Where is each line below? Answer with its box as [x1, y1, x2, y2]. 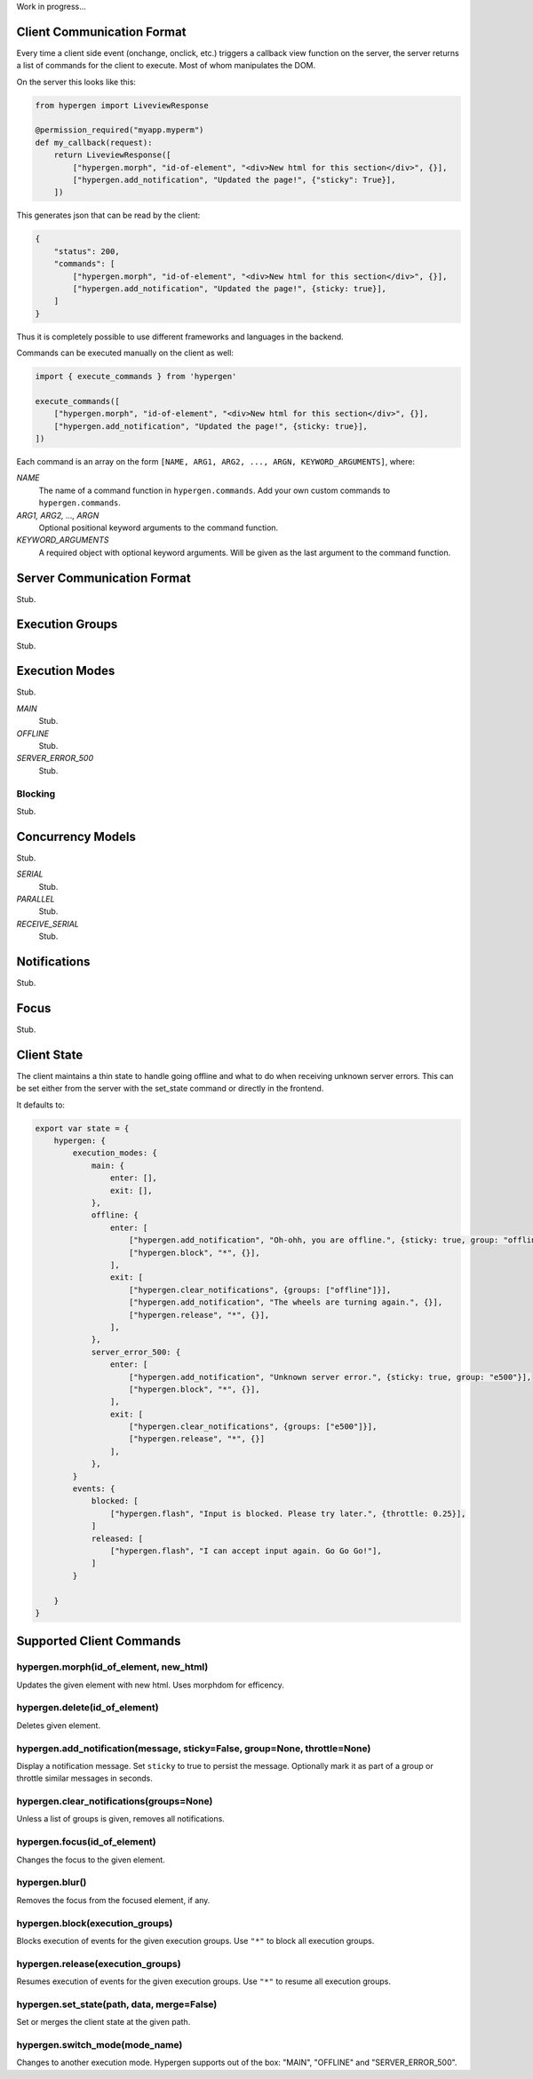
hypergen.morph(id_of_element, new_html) [16, 1661, 209, 1673]
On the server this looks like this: [16, 76, 137, 87]
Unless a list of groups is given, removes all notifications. [16, 1813, 226, 1824]
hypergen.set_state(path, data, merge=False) [16, 1998, 218, 2011]
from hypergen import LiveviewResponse [35, 100, 209, 110]
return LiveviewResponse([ [53, 150, 172, 160]
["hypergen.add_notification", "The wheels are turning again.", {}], [129, 1297, 443, 1307]
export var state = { [35, 1123, 130, 1133]
